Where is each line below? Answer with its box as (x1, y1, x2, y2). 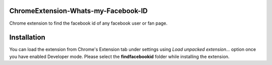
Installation (9, 33, 45, 42)
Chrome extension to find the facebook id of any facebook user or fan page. (9, 20, 168, 26)
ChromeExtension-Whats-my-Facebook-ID (9, 7, 148, 15)
